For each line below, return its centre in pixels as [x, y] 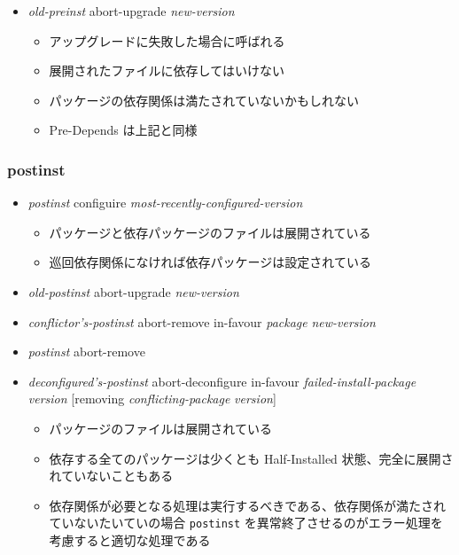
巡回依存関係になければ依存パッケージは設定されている [210, 262]
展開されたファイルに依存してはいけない [167, 70]
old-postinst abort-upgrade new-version [133, 291]
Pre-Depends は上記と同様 [123, 130]
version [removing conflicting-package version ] [152, 399]
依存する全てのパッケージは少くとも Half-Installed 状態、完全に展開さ [251, 458]
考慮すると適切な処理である [130, 539]
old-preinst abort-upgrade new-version [131, 11]
